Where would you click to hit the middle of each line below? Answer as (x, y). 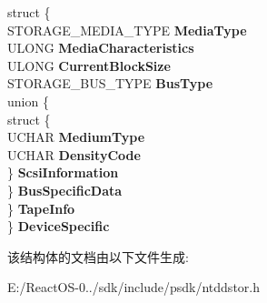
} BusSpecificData (65, 190)
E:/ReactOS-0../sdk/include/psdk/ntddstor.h (133, 287)
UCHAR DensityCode (74, 154)
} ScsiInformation (63, 172)
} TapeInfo (41, 208)
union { (28, 101)
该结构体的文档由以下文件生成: (98, 256)
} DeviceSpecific (59, 226)
